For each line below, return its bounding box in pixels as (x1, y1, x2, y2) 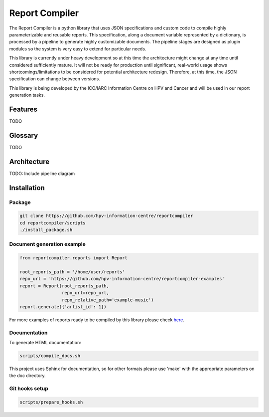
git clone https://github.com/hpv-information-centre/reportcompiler (19, 213, 193, 219)
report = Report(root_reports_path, (19, 283, 110, 289)
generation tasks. (9, 92, 45, 98)
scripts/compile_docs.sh (19, 353, 81, 359)
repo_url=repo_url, (61, 290, 110, 296)
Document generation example (9, 241, 86, 248)
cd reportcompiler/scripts (19, 220, 86, 225)
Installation (9, 184, 45, 192)
